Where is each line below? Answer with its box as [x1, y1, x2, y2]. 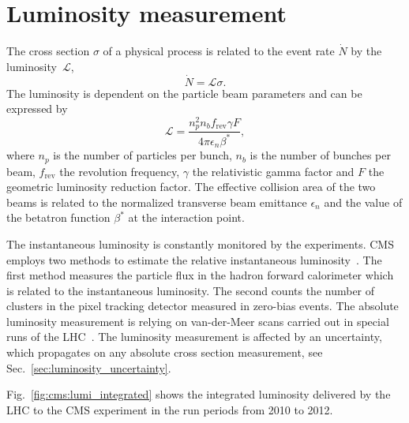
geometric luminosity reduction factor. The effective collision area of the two [6, 178, 376, 195]
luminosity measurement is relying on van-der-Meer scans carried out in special [6, 313, 389, 329]
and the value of [324, 193, 403, 210]
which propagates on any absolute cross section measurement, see [6, 344, 323, 361]
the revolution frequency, [59, 163, 180, 179]
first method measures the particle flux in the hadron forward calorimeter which [6, 267, 394, 283]
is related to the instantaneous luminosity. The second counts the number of [6, 282, 375, 298]
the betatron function [6, 209, 111, 226]
